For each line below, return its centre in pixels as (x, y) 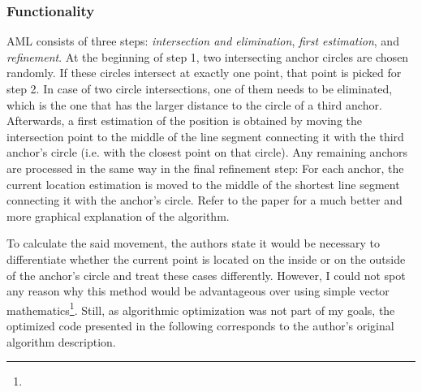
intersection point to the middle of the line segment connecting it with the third (205, 136)
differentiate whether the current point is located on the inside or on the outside (206, 258)
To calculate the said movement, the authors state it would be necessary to (194, 243)
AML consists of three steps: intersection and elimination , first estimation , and (203, 41)
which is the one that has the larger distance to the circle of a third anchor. (194, 104)
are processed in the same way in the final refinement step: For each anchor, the (205, 168)
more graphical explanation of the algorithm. (118, 215)
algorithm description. (61, 341)
